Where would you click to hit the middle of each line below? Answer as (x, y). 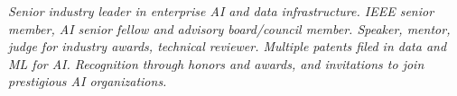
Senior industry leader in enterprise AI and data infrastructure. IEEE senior (221, 11)
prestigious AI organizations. (88, 81)
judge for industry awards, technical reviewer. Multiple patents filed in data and (228, 46)
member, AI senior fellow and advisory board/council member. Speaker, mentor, (229, 28)
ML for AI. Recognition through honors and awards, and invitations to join (216, 63)
